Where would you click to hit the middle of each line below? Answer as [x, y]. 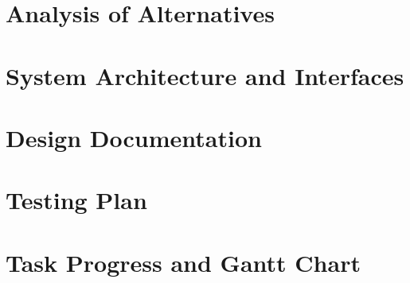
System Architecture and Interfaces [205, 75]
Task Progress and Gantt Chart [183, 262]
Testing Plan [76, 200]
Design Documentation [134, 137]
